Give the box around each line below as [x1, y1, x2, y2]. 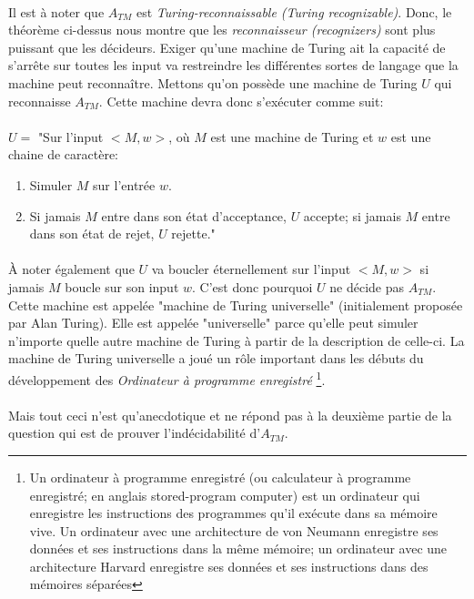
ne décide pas [329, 277, 405, 296]
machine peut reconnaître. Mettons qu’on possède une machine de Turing [8, 73, 418, 92]
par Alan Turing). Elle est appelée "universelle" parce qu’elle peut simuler [8, 313, 419, 332]
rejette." [171, 224, 216, 243]
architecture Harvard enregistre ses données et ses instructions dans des [29, 556, 429, 575]
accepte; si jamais [303, 206, 401, 225]
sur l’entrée [93, 175, 156, 194]
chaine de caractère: [8, 145, 119, 164]
